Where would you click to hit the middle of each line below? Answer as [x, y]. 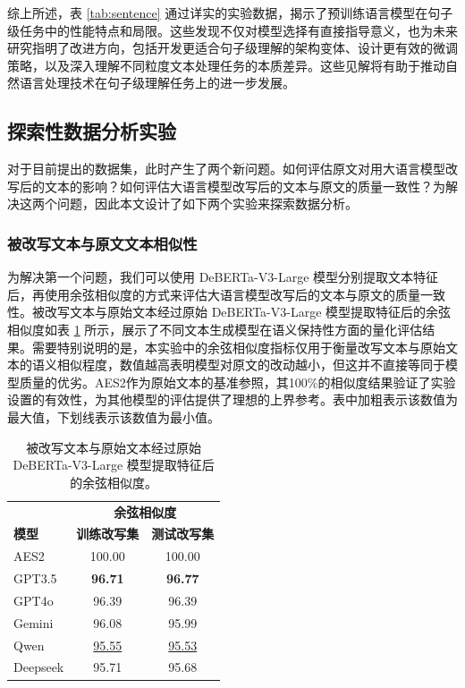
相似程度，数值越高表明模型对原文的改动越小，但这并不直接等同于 [251, 365]
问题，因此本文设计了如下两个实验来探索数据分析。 [207, 204]
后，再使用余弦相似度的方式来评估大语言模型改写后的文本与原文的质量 [214, 294]
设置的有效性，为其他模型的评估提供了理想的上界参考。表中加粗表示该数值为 [232, 399]
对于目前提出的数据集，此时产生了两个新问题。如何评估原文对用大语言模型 [226, 169]
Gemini [34, 622]
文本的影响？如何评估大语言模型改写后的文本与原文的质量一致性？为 [245, 186]
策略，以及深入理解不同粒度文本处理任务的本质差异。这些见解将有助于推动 [226, 65]
